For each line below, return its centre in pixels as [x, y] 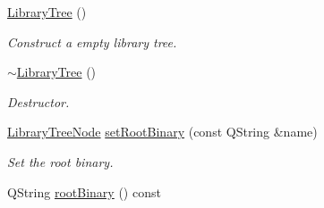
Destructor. [38, 101]
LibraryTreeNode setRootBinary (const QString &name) [162, 132]
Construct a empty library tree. [92, 42]
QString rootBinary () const [84, 191]
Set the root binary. [60, 161]
